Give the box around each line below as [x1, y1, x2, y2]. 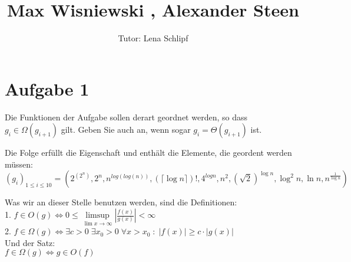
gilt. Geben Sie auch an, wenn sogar [61, 123, 191, 136]
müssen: [5, 158, 33, 170]
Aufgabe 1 [5, 76, 90, 100]
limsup [85, 211, 110, 220]
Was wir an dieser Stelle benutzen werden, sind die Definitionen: [5, 196, 237, 208]
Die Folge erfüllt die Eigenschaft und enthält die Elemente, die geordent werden [5, 146, 292, 159]
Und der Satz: [5, 236, 55, 248]
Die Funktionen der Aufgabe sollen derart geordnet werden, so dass [5, 110, 247, 123]
